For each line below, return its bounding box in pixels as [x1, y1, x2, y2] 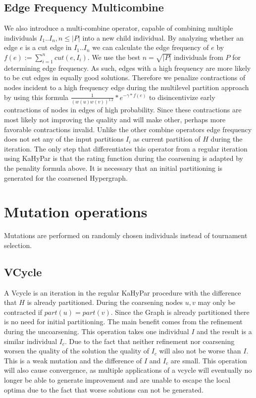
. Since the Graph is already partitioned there [110, 306, 250, 317]
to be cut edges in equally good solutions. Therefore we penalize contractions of [4, 72, 246, 83]
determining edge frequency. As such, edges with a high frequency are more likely [4, 62, 251, 73]
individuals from [174, 51, 223, 62]
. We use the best [87, 51, 141, 62]
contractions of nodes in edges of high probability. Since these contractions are [4, 104, 242, 115]
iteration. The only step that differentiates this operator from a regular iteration [4, 143, 248, 153]
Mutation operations [4, 201, 148, 222]
